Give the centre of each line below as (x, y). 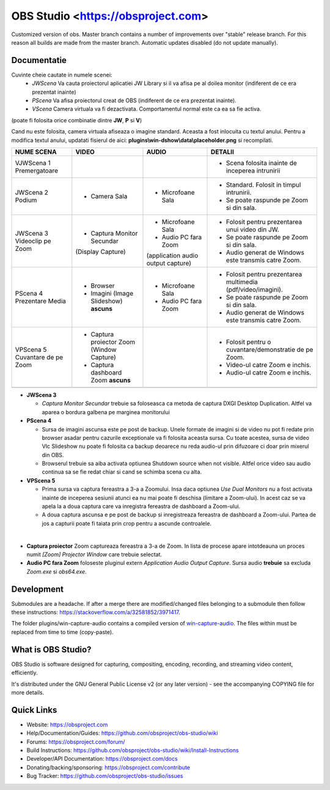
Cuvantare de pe (39, 357)
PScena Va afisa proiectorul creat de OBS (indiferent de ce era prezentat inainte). (134, 100)
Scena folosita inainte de (262, 163)
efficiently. (24, 673)
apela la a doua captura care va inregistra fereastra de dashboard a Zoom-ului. (141, 506)
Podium (26, 200)
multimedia (242, 281)
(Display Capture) (101, 252)
